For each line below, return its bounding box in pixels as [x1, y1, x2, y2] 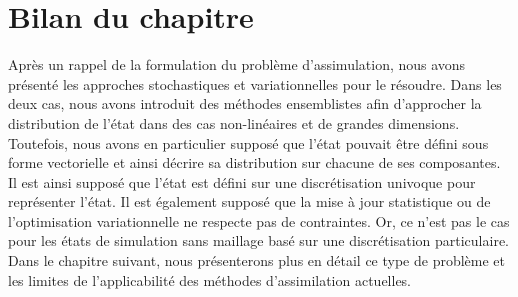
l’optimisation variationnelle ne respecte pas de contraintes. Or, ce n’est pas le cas [8, 210, 510, 231]
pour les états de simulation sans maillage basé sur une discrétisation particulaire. [8, 230, 509, 251]
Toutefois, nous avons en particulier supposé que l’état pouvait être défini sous [8, 132, 489, 153]
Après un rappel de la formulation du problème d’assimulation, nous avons [8, 54, 466, 75]
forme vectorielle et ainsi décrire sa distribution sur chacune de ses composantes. [8, 152, 501, 173]
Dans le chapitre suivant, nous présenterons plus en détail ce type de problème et [8, 250, 505, 271]
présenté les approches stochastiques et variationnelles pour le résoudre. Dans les [8, 73, 502, 94]
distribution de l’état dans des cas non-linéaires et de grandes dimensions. [8, 112, 460, 133]
